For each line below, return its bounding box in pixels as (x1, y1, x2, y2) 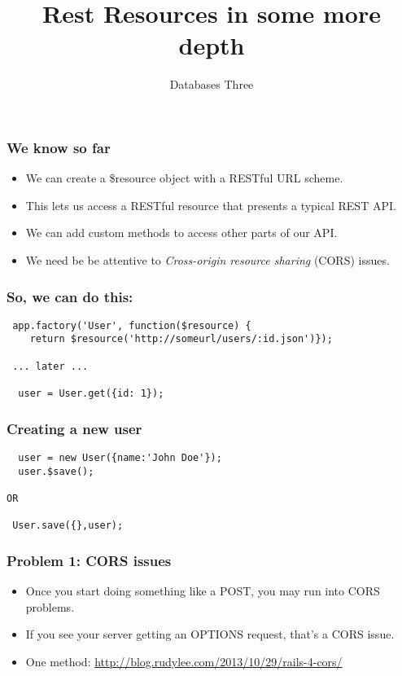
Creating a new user (7, 418, 142, 438)
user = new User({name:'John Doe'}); (18, 451, 222, 463)
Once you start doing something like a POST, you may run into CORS (25, 582, 380, 599)
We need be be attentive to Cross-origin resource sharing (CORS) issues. (25, 251, 390, 268)
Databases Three (169, 76, 254, 93)
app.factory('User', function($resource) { (12, 319, 251, 331)
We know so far (7, 137, 111, 157)
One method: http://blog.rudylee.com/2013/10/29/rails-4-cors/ (25, 652, 343, 669)
